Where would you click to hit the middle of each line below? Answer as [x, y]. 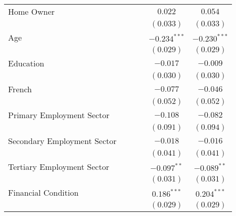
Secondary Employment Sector [62, 141]
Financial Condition [43, 192]
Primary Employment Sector [59, 115]
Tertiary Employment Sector [59, 167]
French [20, 89]
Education [26, 63]
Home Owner [32, 11]
